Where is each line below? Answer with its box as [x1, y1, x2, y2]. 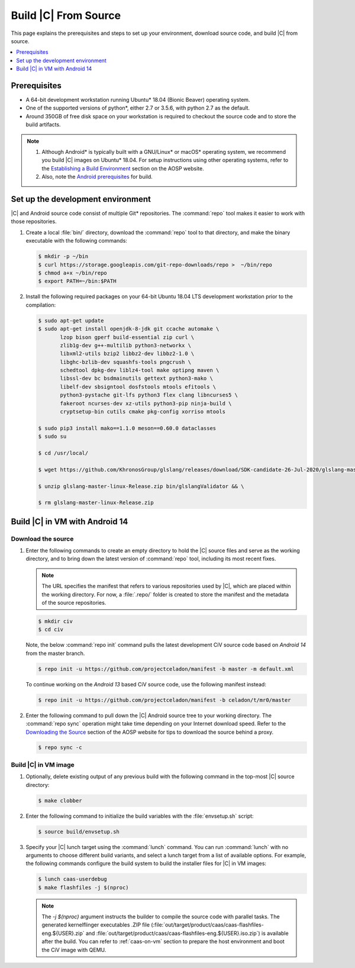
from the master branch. [25, 650, 85, 657]
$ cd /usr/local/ [38, 450, 89, 456]
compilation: [25, 301, 56, 308]
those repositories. [11, 218, 57, 225]
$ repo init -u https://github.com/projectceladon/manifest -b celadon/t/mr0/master [38, 696, 291, 704]
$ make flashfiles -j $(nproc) [38, 884, 130, 890]
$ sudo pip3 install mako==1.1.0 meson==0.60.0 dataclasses [38, 425, 217, 431]
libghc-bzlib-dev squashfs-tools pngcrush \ [60, 359, 192, 365]
